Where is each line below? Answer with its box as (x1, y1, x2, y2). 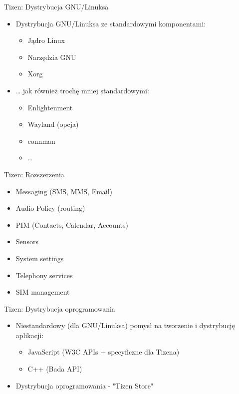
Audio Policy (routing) (15, 203, 85, 213)
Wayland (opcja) (27, 119, 79, 129)
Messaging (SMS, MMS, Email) (15, 186, 113, 196)
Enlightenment (27, 102, 73, 112)
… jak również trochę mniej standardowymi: (15, 85, 149, 95)
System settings (15, 253, 64, 263)
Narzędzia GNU (27, 51, 76, 62)
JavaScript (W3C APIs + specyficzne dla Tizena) (27, 347, 180, 357)
